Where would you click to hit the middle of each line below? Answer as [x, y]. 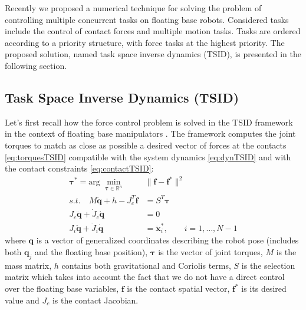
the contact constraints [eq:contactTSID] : [79, 168]
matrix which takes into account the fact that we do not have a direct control [145, 277]
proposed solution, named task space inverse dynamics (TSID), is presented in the [153, 54]
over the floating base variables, [62, 288]
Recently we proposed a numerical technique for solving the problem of [133, 8]
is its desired [264, 288]
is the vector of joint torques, [210, 252]
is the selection [268, 265]
